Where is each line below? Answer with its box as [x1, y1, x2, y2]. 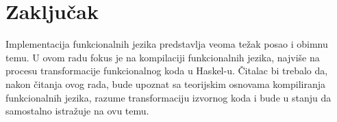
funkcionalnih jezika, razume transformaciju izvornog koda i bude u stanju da [5, 90, 332, 104]
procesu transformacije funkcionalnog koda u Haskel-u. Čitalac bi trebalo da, [5, 63, 328, 78]
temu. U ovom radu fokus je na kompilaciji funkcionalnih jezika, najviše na [5, 50, 320, 64]
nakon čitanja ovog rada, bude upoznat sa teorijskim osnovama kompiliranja [5, 76, 326, 91]
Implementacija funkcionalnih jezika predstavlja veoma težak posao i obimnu [5, 37, 328, 51]
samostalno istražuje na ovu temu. [5, 104, 149, 118]
